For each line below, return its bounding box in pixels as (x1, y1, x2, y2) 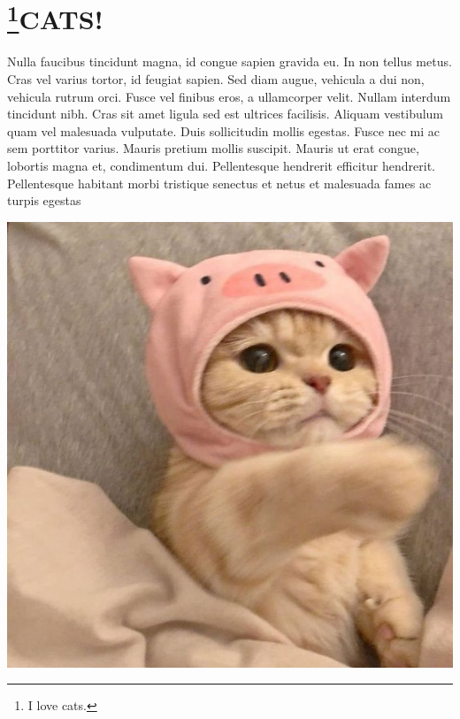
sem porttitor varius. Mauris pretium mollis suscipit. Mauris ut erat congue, (7, 139, 419, 157)
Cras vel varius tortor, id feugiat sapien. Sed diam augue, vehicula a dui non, (7, 70, 425, 88)
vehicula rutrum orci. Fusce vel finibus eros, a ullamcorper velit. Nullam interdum (7, 87, 451, 105)
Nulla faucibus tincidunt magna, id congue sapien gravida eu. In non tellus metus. (7, 52, 452, 71)
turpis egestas (7, 191, 81, 210)
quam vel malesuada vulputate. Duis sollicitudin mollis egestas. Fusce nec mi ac (7, 121, 440, 140)
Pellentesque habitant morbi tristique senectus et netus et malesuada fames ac (7, 173, 432, 192)
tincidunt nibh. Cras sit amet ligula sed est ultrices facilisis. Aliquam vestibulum (7, 104, 444, 123)
